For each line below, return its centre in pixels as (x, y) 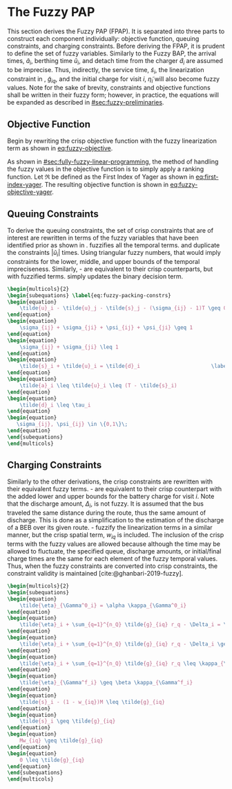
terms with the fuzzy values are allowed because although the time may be (114, 544)
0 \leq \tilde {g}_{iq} (52, 760)
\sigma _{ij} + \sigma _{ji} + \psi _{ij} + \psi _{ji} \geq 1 (106, 328)
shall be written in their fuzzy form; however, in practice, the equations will (113, 95)
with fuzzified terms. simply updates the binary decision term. (95, 276)
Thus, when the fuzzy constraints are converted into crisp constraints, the (113, 566)
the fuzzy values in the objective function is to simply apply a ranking (106, 169)
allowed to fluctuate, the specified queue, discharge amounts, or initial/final (114, 551)
